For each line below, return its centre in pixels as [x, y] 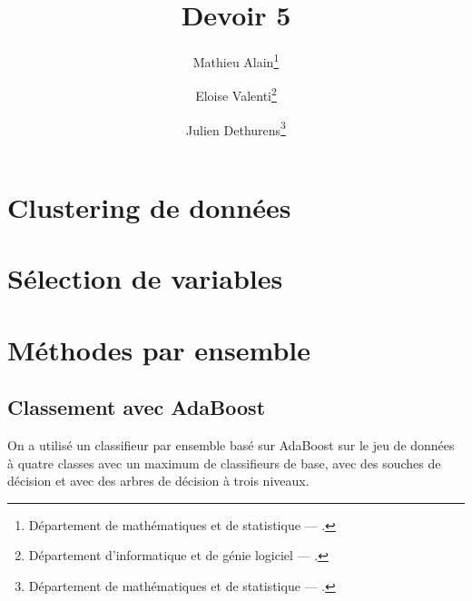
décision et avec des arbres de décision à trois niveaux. [158, 481]
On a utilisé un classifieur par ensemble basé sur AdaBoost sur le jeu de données [231, 445]
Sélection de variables [145, 278]
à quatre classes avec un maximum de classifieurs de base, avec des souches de [224, 463]
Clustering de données [149, 207]
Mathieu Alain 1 [236, 60]
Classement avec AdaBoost [137, 407]
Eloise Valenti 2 [236, 94]
